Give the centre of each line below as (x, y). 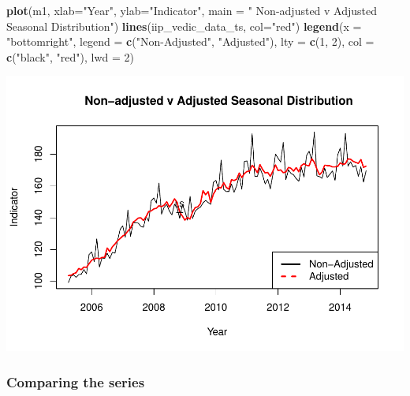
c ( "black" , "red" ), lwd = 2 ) (70, 56)
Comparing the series (76, 381)
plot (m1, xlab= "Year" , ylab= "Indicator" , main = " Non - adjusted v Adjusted (192, 10)
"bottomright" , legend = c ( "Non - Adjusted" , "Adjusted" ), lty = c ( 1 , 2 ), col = (190, 41)
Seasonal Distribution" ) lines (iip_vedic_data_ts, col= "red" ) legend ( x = (184, 26)
